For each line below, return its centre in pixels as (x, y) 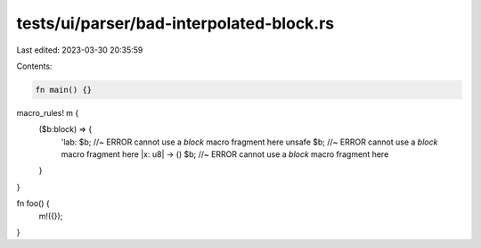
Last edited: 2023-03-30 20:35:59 (80, 50)
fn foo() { (33, 203)
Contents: (34, 66)
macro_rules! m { (48, 112)
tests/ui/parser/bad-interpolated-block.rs (175, 23)
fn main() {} (64, 90)
